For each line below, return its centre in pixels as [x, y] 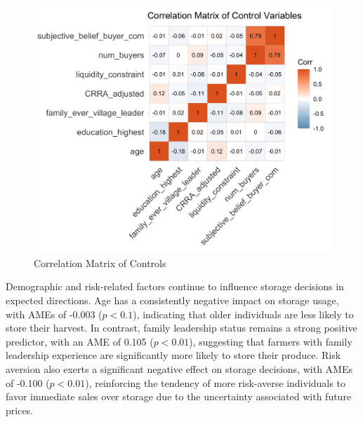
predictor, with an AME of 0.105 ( [80, 341]
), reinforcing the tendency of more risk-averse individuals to [215, 382]
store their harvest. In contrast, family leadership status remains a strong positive [181, 328]
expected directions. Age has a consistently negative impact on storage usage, [172, 300]
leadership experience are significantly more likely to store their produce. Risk [173, 355]
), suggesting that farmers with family [271, 341]
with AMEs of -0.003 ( [54, 314]
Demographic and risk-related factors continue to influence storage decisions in [175, 286]
